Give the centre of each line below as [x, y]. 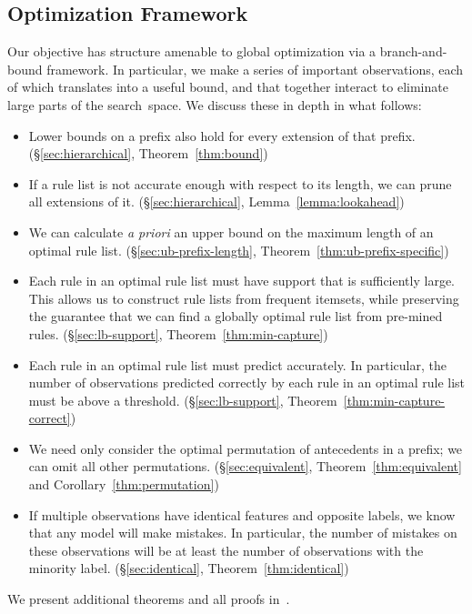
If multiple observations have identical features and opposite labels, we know [242, 514]
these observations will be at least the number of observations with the [226, 550]
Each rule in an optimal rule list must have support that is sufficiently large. [241, 281]
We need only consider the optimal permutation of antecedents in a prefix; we [246, 448]
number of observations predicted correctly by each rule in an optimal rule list [247, 382]
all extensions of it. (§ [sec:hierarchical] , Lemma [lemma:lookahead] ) [216, 201]
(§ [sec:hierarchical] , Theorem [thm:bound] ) [148, 153]
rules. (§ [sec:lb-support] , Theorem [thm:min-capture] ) [178, 333]
